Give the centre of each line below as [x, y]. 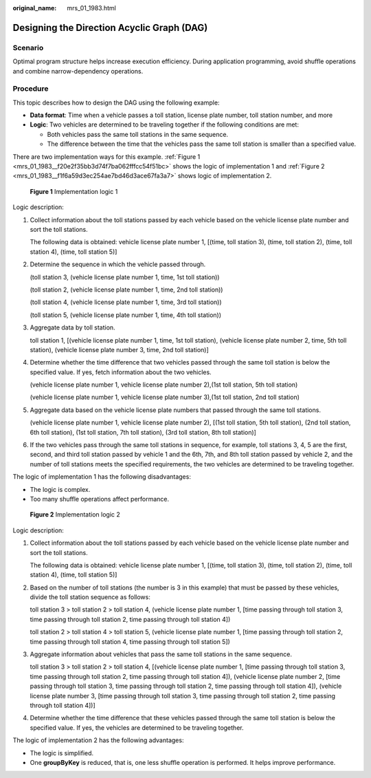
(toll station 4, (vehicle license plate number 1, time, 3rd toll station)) [126, 302]
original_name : [35, 8]
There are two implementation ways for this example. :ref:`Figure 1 [106, 156]
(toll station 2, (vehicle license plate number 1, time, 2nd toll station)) [126, 290]
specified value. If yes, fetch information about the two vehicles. [121, 372]
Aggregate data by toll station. [73, 327]
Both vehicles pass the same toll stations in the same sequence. [138, 134]
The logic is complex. [60, 489]
